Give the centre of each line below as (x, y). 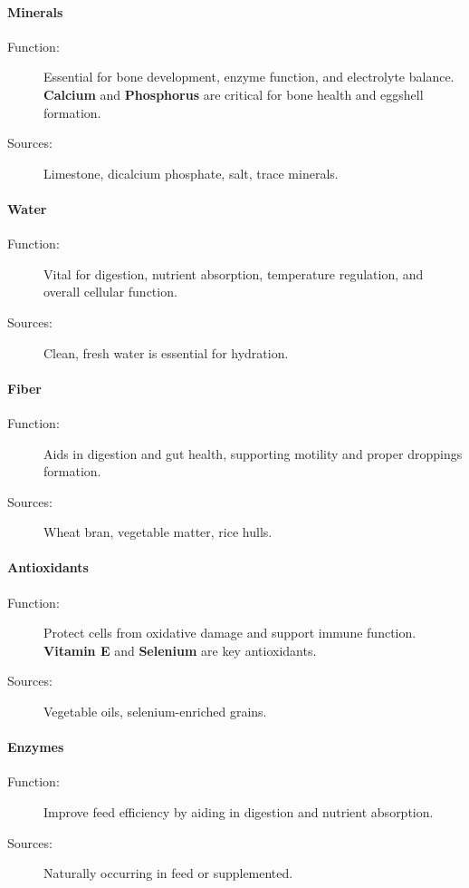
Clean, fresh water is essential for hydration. (166, 352)
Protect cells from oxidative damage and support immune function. (230, 633)
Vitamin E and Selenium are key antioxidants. (180, 650)
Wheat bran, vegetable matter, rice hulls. (158, 532)
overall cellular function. (110, 292)
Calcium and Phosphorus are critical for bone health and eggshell (234, 94)
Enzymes (36, 747)
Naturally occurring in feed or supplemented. (168, 873)
